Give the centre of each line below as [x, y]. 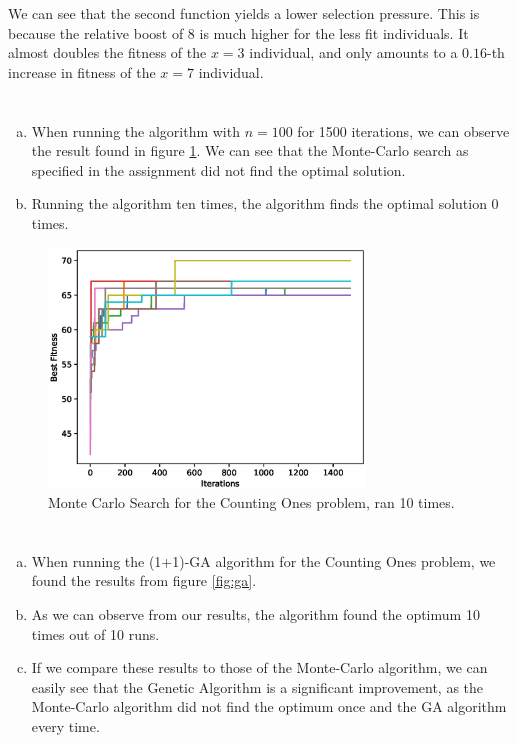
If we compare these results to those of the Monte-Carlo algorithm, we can [259, 667]
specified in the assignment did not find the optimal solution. [218, 169]
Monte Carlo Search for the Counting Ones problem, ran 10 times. [251, 502]
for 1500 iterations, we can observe [403, 130]
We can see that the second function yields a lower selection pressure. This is [244, 13]
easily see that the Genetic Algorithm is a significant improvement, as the [257, 686]
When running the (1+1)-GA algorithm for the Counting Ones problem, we [263, 560]
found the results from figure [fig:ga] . [144, 580]
